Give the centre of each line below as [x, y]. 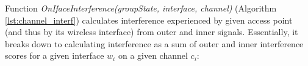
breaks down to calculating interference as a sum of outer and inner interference [154, 43]
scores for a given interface [55, 55]
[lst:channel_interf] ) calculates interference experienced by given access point [149, 20]
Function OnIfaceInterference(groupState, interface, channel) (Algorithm [141, 8]
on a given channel [153, 55]
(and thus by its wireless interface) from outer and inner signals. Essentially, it [152, 32]
